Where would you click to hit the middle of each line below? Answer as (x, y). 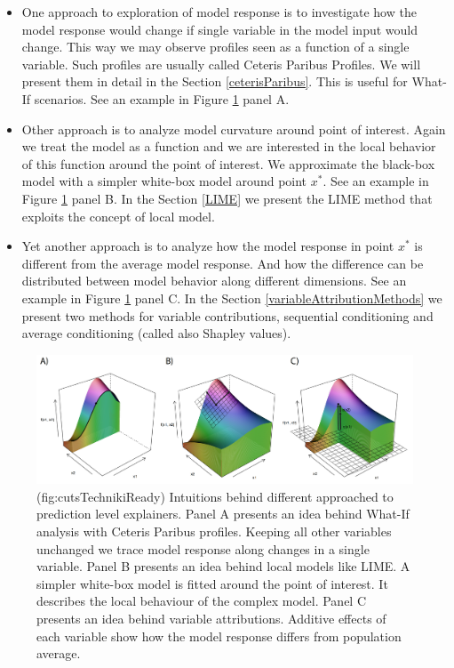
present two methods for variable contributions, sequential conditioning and (227, 315)
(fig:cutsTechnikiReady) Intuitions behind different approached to (215, 496)
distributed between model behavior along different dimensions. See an (214, 281)
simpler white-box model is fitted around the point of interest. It (212, 583)
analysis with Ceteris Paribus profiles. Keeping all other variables (214, 531)
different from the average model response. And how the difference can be (223, 263)
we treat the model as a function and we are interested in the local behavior (229, 146)
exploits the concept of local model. (118, 216)
